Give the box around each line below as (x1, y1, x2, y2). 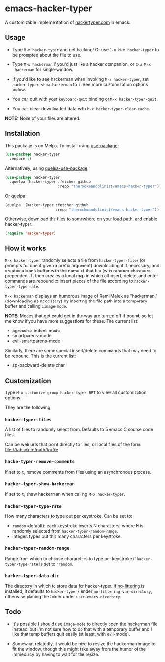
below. (12, 87, 26, 92)
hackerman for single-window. (14, 66, 74, 72)
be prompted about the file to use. (12, 52, 82, 58)
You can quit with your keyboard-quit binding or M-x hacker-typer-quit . (12, 96, 158, 102)
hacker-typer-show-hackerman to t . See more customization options (12, 81, 148, 87)
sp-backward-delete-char (12, 362, 65, 368)
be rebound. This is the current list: (5, 353, 76, 359)
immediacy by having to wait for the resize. (12, 651, 100, 657)
